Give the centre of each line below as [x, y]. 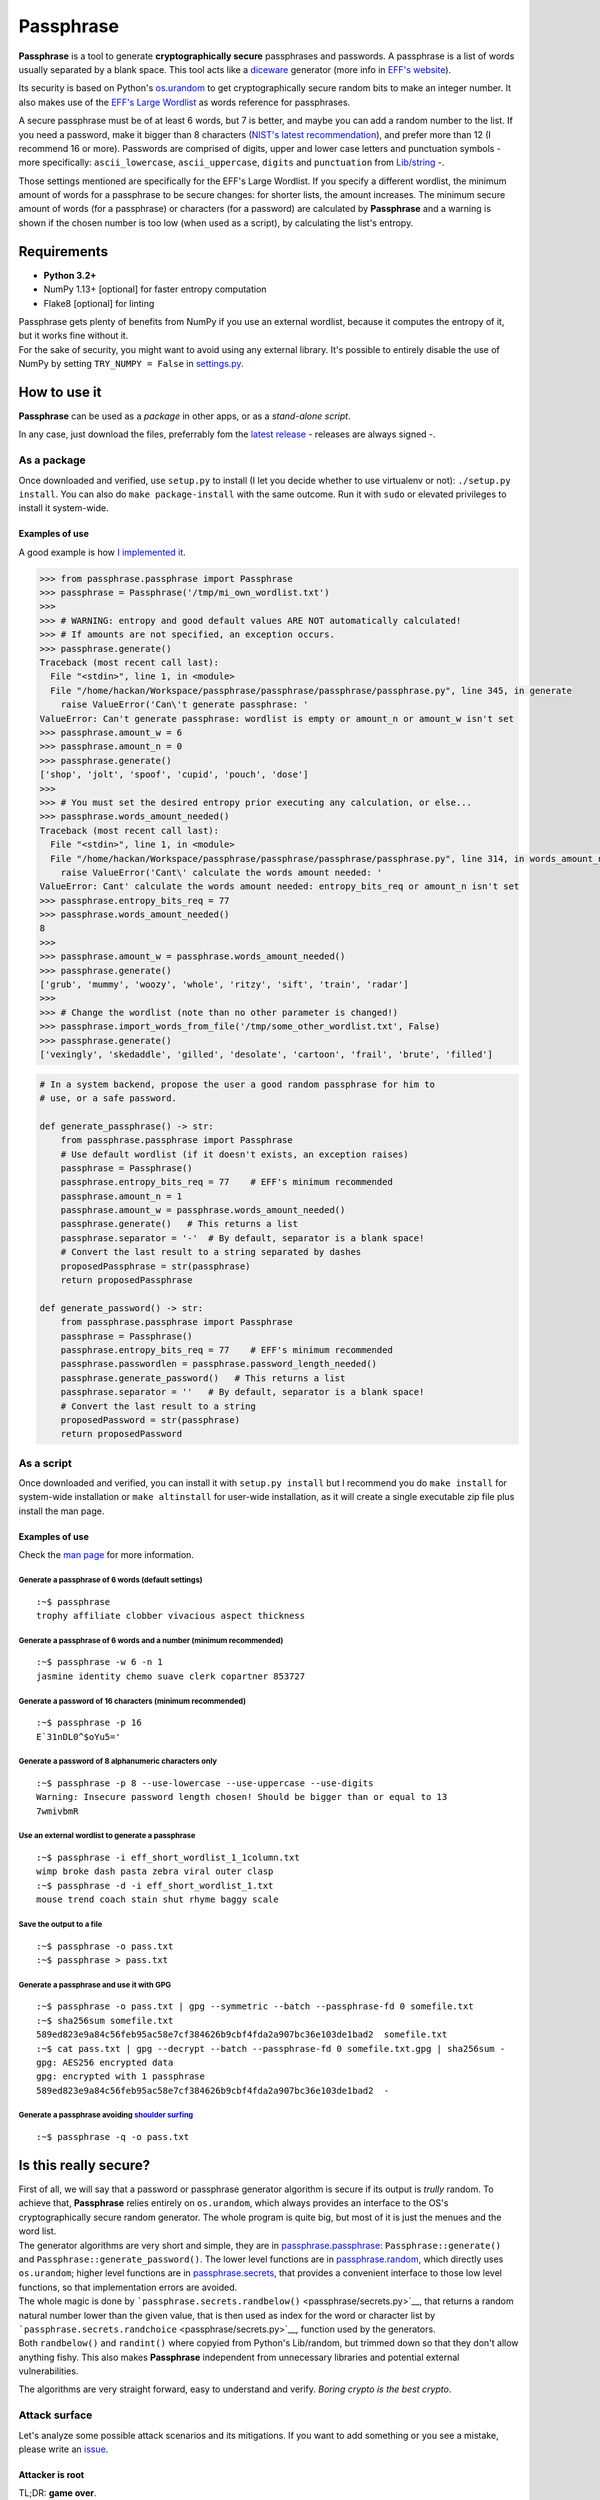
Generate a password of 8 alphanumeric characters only [117, 1761]
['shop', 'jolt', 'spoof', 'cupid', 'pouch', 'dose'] [174, 774]
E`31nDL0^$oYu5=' [78, 1736]
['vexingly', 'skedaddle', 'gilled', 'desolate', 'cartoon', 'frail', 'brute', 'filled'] [266, 1054]
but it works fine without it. [73, 336]
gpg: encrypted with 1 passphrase [120, 2076]
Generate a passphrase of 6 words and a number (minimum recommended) [151, 1640]
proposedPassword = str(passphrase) [150, 1419]
